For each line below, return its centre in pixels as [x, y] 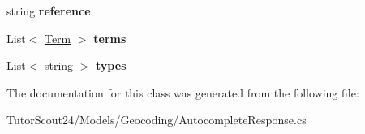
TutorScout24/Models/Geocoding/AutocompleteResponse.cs [157, 120]
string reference [49, 11]
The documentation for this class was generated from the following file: [183, 92]
